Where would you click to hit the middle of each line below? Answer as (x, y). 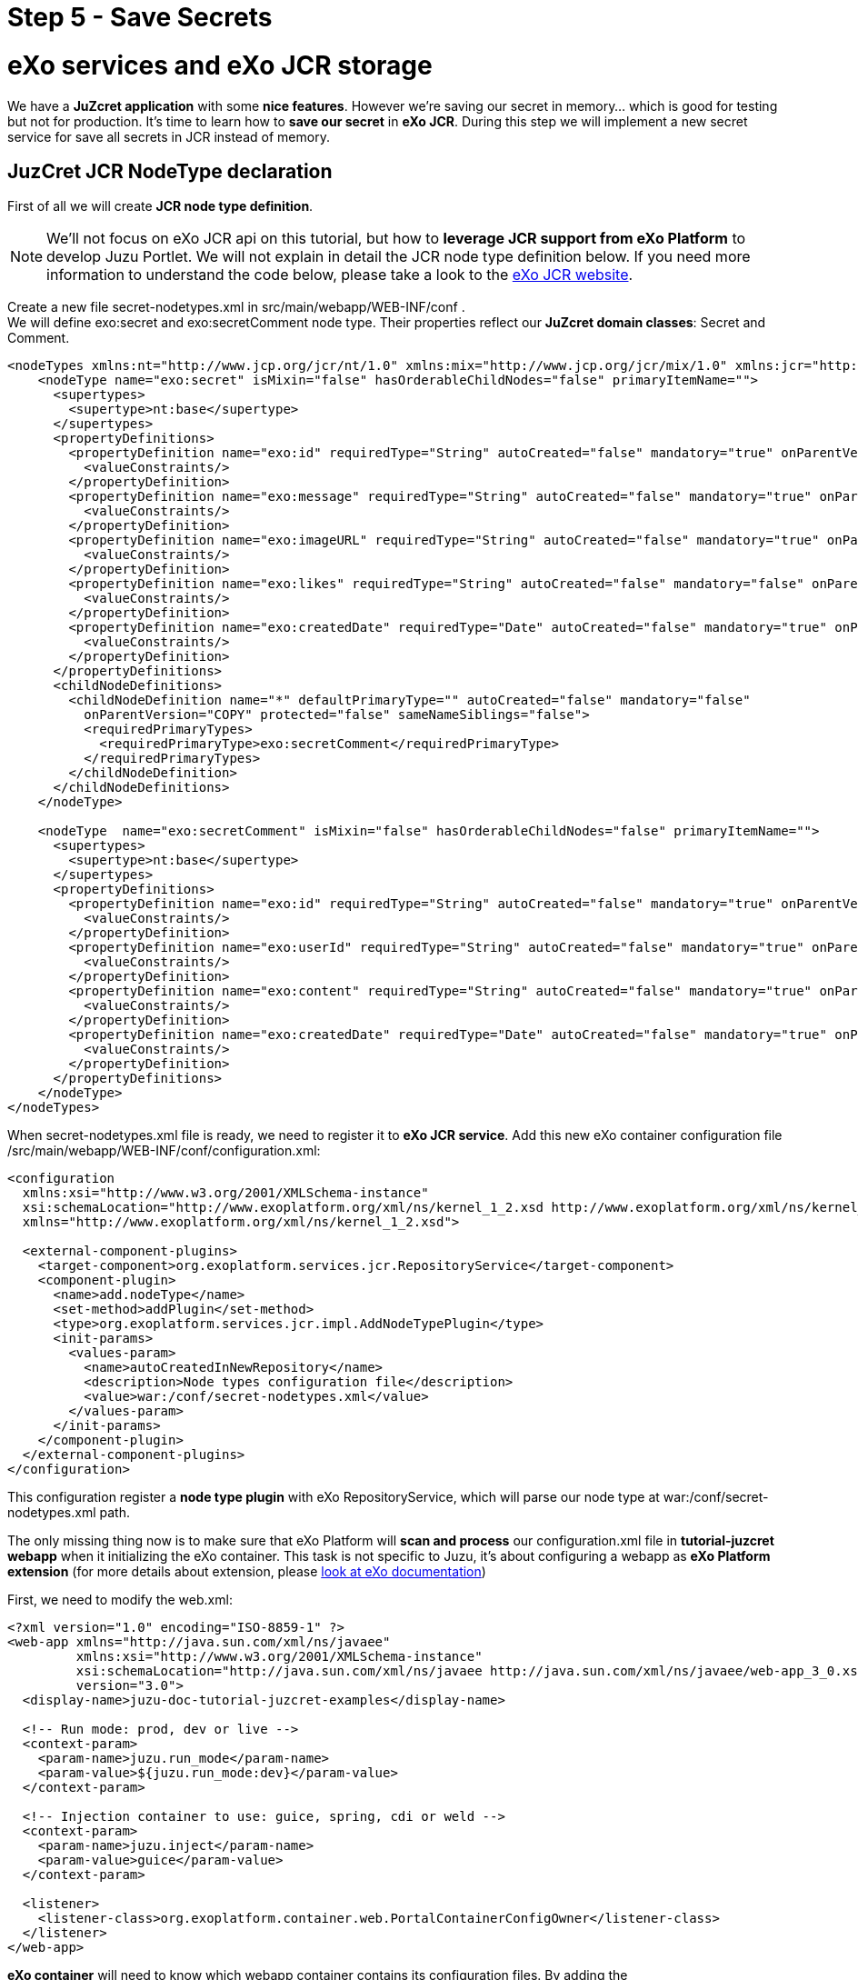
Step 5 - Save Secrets (140, 17)
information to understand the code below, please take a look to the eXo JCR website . (340, 275)
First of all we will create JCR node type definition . (160, 206)
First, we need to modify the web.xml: (120, 1600)
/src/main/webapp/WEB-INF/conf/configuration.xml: (164, 1151)
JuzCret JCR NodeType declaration (170, 171)
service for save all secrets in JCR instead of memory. (169, 136)
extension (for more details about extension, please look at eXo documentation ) (247, 1572)
